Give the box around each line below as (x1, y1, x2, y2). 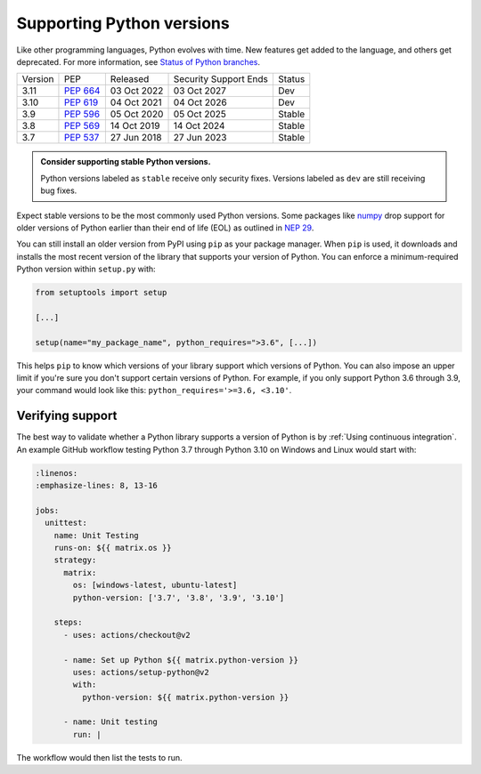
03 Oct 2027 (173, 85, 227, 97)
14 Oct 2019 (110, 120, 160, 133)
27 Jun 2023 (173, 132, 227, 144)
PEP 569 (63, 120, 101, 133)
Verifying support (16, 408, 118, 423)
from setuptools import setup (35, 287, 167, 298)
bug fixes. (40, 185, 77, 196)
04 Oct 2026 (173, 96, 227, 109)
